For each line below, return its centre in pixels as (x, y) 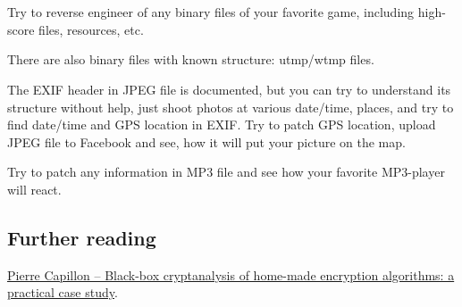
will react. (34, 189)
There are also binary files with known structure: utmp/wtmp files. (191, 59)
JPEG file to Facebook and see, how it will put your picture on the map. (206, 141)
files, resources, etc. (91, 29)
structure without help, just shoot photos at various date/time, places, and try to (231, 107)
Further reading (82, 237)
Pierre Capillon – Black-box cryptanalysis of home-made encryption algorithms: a (231, 274)
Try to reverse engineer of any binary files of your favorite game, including (211, 12)
